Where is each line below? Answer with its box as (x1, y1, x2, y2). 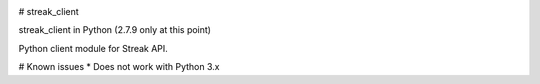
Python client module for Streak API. (18, 42, 169, 54)
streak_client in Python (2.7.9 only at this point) (18, 24, 212, 36)
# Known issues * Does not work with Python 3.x (18, 61, 220, 73)
